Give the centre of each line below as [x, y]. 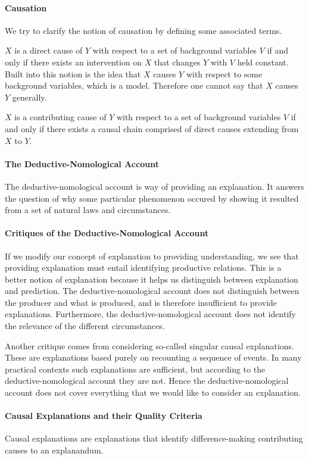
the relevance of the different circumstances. [85, 326]
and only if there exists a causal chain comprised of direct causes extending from [152, 128]
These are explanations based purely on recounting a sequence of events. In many [153, 357]
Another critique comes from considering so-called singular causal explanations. [149, 345]
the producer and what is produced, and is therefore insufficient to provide [141, 302]
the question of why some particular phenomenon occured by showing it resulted [152, 198]
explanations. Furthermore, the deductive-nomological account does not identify [150, 314]
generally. [29, 97]
